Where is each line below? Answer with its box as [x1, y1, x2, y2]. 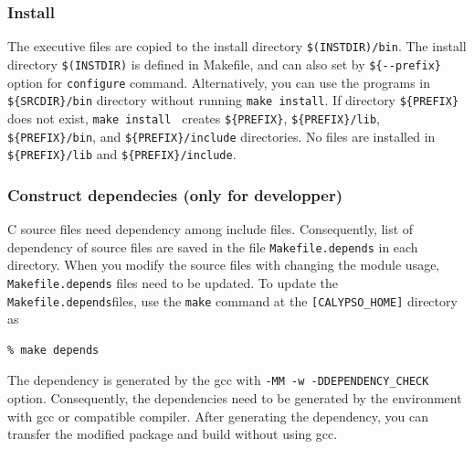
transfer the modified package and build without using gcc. [7, 424, 338, 444]
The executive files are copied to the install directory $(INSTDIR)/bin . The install [7, 37, 467, 56]
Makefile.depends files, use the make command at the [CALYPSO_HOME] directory [7, 291, 458, 310]
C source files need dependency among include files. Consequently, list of [7, 219, 414, 239]
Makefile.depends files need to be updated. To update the [7, 273, 338, 292]
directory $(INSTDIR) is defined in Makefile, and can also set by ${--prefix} [7, 54, 441, 73]
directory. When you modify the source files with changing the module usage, [7, 255, 440, 274]
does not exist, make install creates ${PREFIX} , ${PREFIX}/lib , [7, 108, 380, 127]
